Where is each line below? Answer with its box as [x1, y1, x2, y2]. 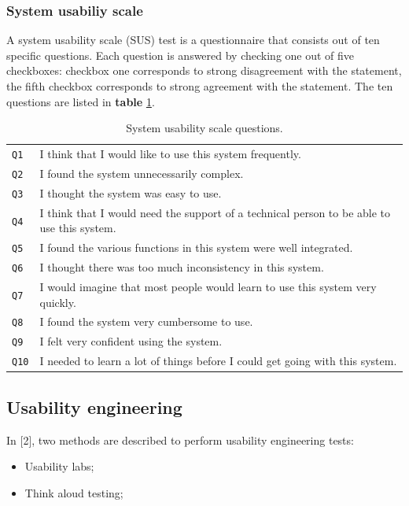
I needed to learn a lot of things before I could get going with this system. [39, 353, 397, 369]
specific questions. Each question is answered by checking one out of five [6, 46, 355, 63]
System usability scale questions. [126, 120, 283, 136]
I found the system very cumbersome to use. [39, 313, 253, 330]
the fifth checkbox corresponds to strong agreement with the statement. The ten [6, 78, 393, 94]
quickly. [39, 294, 76, 310]
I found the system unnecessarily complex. [39, 164, 244, 181]
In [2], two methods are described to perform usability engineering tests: [6, 431, 354, 448]
